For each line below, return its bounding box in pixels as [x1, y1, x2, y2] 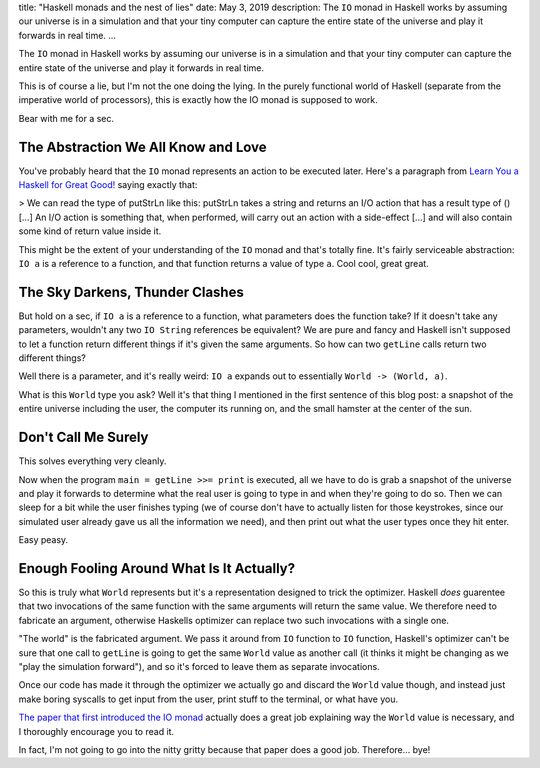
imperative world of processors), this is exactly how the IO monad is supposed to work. [18, 94, 379, 106]
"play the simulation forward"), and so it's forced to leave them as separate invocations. [18, 660, 380, 672]
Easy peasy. [18, 534, 69, 546]
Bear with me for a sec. [18, 112, 115, 124]
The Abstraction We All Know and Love [18, 138, 267, 155]
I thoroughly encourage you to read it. [18, 725, 175, 737]
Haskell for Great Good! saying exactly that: [18, 179, 198, 191]
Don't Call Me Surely [18, 429, 149, 446]
